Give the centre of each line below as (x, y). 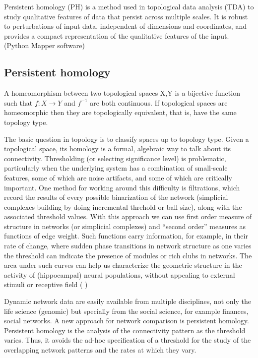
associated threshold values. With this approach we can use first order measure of (128, 216)
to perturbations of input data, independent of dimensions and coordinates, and (125, 26)
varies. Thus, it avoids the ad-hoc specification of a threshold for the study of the (128, 340)
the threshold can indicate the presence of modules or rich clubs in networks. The (128, 255)
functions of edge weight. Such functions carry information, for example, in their (126, 236)
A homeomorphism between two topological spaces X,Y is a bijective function (122, 93)
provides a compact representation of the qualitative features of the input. (117, 35)
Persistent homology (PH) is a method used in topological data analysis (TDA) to (129, 6)
